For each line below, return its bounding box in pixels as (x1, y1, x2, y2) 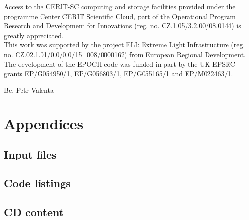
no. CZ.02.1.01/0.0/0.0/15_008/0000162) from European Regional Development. (4, 49, 246, 59)
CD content (4, 204, 64, 219)
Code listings (4, 175, 71, 190)
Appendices (4, 113, 83, 133)
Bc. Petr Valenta (4, 84, 54, 95)
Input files (4, 147, 57, 162)
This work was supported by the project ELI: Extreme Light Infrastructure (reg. (4, 40, 245, 50)
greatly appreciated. (4, 30, 63, 40)
